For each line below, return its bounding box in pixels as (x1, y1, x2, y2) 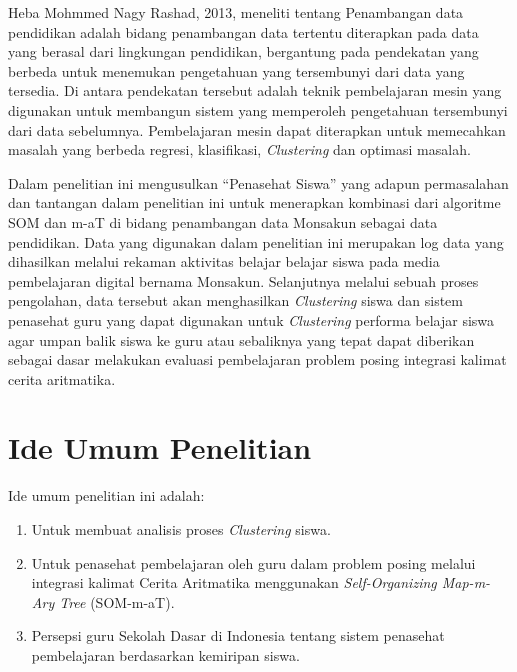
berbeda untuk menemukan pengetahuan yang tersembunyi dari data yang (8, 60, 465, 81)
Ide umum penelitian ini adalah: (8, 485, 205, 506)
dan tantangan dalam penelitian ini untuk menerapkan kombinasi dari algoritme (8, 192, 501, 213)
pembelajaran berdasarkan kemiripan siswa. (31, 644, 300, 665)
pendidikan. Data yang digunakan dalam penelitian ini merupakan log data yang (8, 231, 504, 252)
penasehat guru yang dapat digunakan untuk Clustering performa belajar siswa (8, 309, 495, 330)
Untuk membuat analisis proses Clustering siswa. (31, 519, 331, 539)
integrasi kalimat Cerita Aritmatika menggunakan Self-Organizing (31, 572, 437, 593)
